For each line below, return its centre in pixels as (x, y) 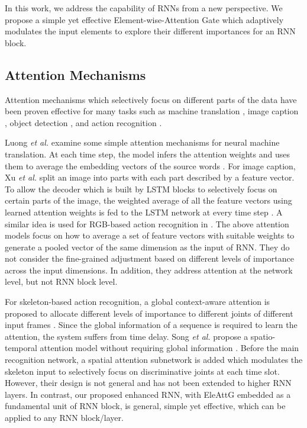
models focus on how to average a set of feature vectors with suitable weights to (150, 235)
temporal (21, 348)
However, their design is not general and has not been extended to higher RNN (148, 383)
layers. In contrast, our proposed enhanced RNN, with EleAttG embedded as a (148, 394)
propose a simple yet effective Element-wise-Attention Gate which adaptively (144, 19)
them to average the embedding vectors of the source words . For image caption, (150, 165)
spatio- (263, 336)
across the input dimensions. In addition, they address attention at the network (149, 270)
